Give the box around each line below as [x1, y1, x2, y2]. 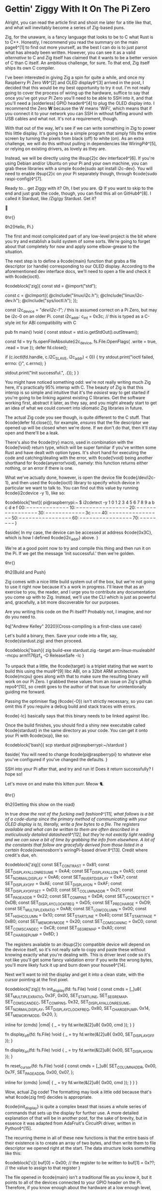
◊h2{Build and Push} [5, 569, 46, 575]
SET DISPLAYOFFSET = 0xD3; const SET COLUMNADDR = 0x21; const [5, 886, 133, 894]
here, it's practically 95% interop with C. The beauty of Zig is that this [5, 385, 144, 391]
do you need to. [5, 613, 37, 620]
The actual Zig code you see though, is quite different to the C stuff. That [5, 414, 150, 421]
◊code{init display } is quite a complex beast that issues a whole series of [5, 1104, 147, 1111]
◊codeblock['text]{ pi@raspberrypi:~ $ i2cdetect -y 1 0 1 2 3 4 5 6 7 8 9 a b [5, 499, 155, 506]
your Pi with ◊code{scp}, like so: [5, 732, 70, 738]
